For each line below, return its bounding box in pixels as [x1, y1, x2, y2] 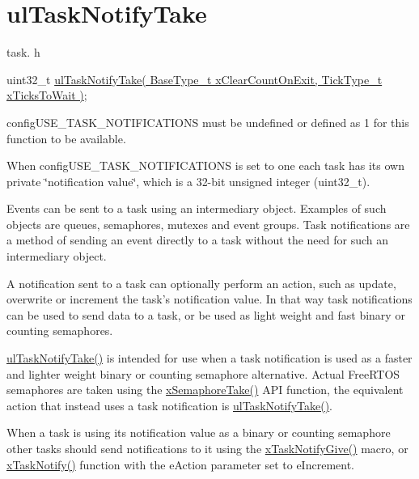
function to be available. [6, 129, 126, 146]
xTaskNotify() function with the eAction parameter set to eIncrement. [6, 456, 354, 473]
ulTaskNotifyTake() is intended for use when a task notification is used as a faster [6, 350, 413, 367]
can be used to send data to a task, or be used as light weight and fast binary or [6, 306, 405, 323]
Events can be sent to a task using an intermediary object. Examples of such [6, 200, 387, 217]
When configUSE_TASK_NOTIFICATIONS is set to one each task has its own [6, 157, 404, 174]
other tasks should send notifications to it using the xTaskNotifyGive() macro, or [6, 440, 408, 456]
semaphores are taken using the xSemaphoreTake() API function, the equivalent [6, 381, 404, 398]
